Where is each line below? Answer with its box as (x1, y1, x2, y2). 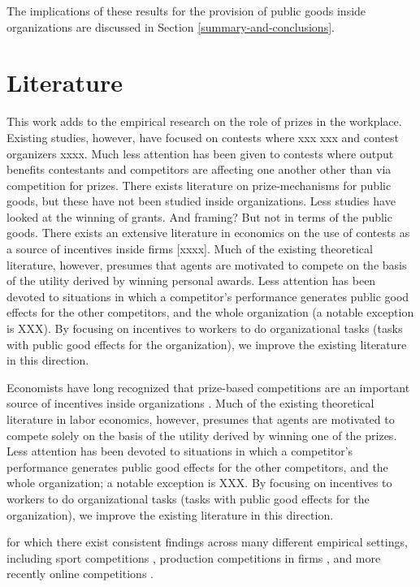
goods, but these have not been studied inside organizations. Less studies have (6, 192, 396, 209)
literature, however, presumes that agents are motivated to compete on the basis (6, 256, 407, 273)
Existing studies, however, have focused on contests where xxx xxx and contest (6, 128, 399, 145)
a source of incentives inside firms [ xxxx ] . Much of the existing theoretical (6, 240, 373, 257)
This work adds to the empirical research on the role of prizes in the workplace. (6, 113, 402, 130)
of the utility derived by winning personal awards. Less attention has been (6, 272, 376, 289)
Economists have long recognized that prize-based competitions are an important (6, 378, 410, 395)
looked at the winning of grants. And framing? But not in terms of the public (6, 208, 392, 225)
